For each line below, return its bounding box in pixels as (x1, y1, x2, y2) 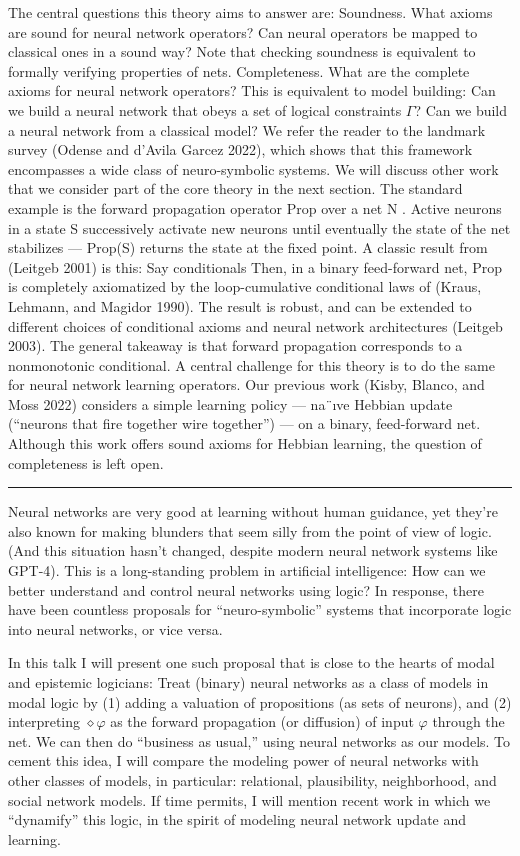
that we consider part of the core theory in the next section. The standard (8, 178, 463, 199)
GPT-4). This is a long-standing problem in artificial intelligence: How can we (8, 560, 486, 581)
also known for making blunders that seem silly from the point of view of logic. (8, 520, 492, 541)
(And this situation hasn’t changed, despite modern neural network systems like (8, 540, 498, 561)
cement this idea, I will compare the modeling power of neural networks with (8, 750, 479, 771)
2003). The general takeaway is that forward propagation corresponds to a (8, 335, 463, 356)
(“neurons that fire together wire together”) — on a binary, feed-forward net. (8, 413, 481, 434)
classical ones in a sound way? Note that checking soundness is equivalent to (8, 41, 476, 62)
